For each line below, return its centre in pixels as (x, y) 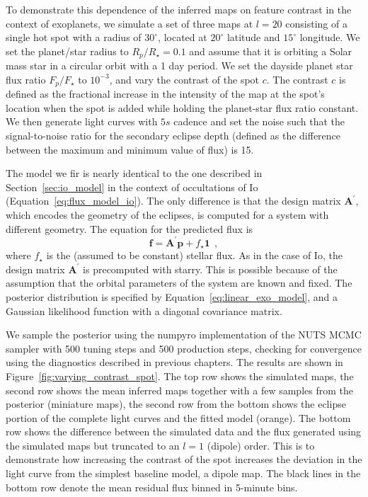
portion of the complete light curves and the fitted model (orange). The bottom (178, 417)
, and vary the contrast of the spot (184, 79)
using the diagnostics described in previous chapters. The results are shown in (174, 362)
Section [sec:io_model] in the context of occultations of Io (132, 187)
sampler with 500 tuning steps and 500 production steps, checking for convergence (184, 348)
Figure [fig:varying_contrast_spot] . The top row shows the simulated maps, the (180, 376)
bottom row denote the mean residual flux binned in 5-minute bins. (152, 487)
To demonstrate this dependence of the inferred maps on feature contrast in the (179, 9)
